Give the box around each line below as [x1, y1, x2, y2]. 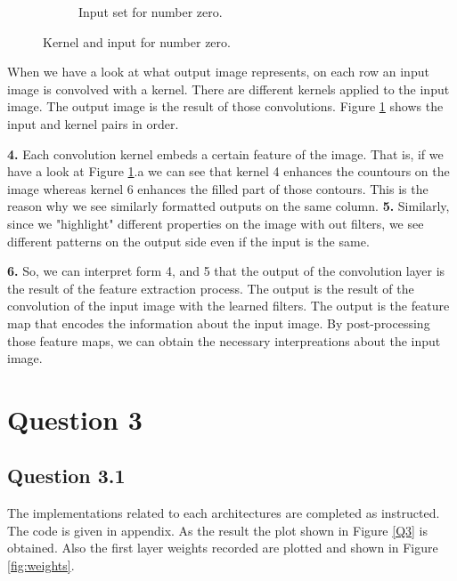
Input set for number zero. [78, 3, 223, 20]
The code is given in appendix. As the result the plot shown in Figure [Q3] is [7, 520, 428, 539]
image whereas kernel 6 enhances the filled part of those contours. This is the [7, 179, 428, 198]
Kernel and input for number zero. [43, 32, 231, 51]
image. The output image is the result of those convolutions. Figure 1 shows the [7, 97, 444, 116]
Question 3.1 [7, 462, 126, 489]
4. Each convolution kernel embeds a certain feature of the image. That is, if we [7, 144, 444, 163]
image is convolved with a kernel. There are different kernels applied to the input [7, 79, 450, 98]
